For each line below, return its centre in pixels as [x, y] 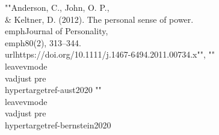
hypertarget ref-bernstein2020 [58, 124]
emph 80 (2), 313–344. [43, 42]
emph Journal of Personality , [57, 31]
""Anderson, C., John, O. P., [57, 7]
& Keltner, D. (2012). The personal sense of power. [99, 19]
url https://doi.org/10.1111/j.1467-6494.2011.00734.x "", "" [110, 54]
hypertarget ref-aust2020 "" [53, 90]
